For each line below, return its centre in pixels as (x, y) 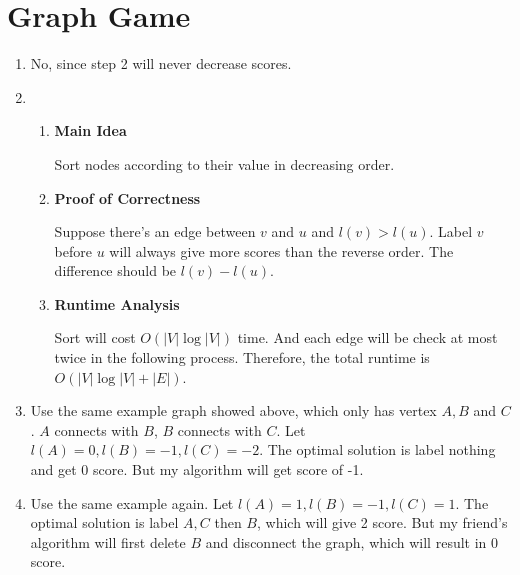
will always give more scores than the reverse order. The (281, 250)
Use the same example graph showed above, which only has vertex (233, 410)
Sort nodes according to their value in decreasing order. (224, 163)
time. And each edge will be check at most (367, 337)
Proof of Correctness (127, 197)
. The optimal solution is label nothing (377, 449)
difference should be (115, 270)
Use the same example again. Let (132, 502)
